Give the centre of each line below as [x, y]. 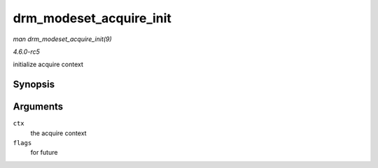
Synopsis [34, 85]
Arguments [38, 107]
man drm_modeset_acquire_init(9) [62, 39]
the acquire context [58, 133]
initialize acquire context [48, 64]
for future [44, 153]
